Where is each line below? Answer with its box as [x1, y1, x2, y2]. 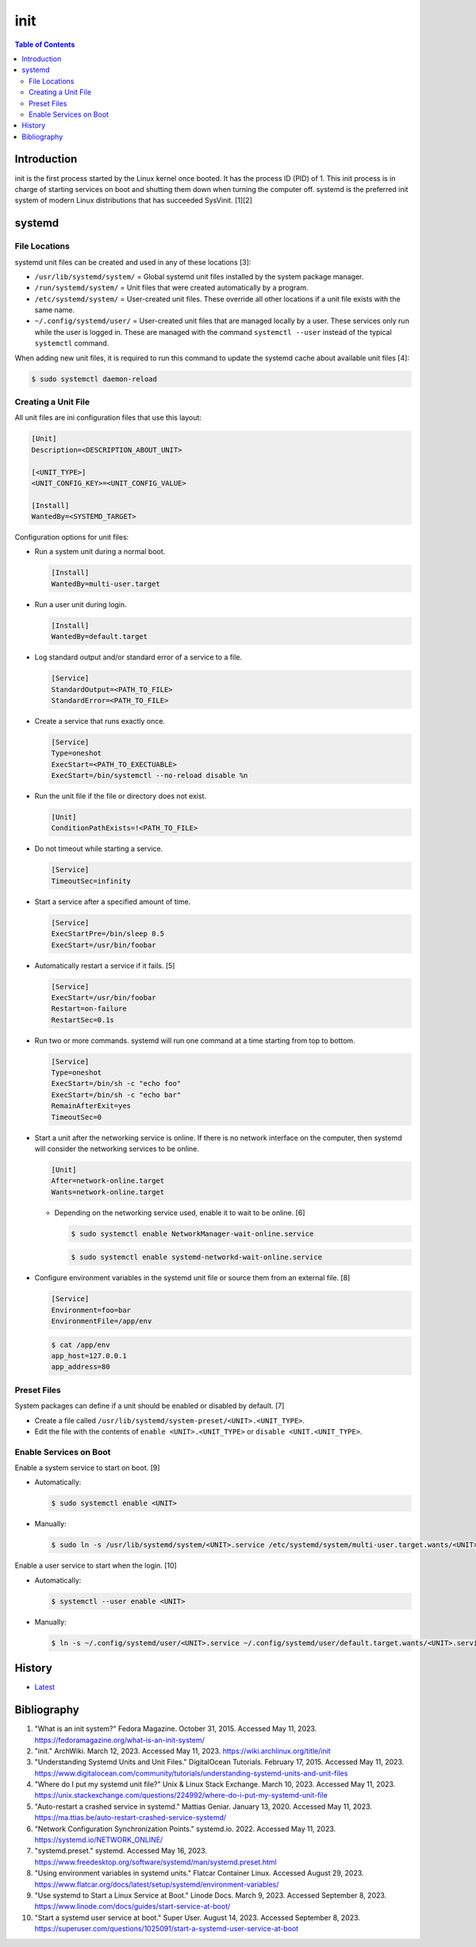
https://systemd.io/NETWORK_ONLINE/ [34, 1835, 163, 1845]
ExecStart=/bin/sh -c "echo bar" [51, 1090, 182, 1099]
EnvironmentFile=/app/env [51, 1317, 152, 1326]
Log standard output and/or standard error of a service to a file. [34, 652, 242, 662]
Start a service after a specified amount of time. [34, 897, 191, 906]
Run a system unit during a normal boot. [34, 547, 166, 556]
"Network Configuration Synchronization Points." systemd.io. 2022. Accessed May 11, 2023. [34, 1824, 336, 1833]
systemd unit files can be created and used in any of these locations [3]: [14, 257, 251, 267]
